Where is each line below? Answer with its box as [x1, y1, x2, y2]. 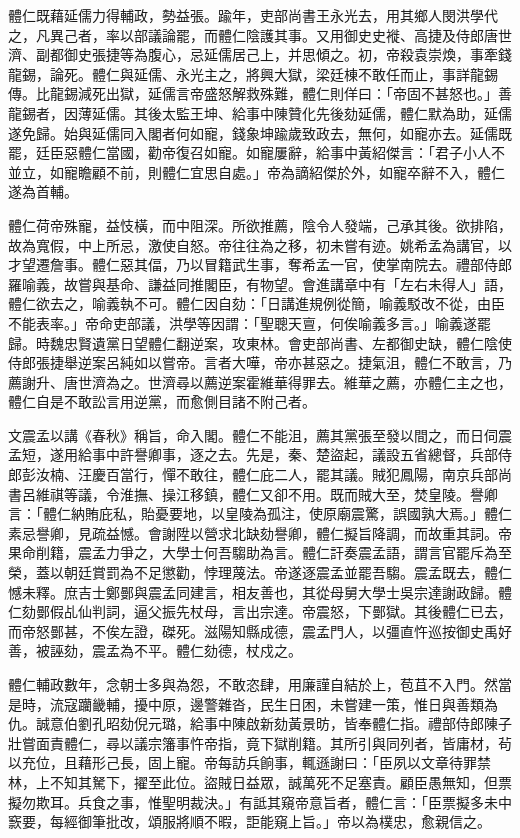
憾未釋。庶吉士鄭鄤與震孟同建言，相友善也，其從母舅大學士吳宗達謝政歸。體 [8, 581, 512, 602]
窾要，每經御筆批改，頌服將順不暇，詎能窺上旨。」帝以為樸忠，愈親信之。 [8, 811, 491, 832]
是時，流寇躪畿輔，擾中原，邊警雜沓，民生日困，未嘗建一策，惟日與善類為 [8, 693, 498, 714]
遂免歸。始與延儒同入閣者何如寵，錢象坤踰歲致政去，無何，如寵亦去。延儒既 [8, 122, 512, 143]
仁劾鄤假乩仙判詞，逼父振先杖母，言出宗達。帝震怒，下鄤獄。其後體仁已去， [8, 601, 512, 622]
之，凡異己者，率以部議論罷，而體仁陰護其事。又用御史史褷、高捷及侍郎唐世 [8, 24, 512, 45]
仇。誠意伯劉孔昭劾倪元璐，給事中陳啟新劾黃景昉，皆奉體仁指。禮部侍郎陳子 [8, 713, 512, 734]
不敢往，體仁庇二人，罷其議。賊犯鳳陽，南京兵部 [175, 464, 498, 485]
